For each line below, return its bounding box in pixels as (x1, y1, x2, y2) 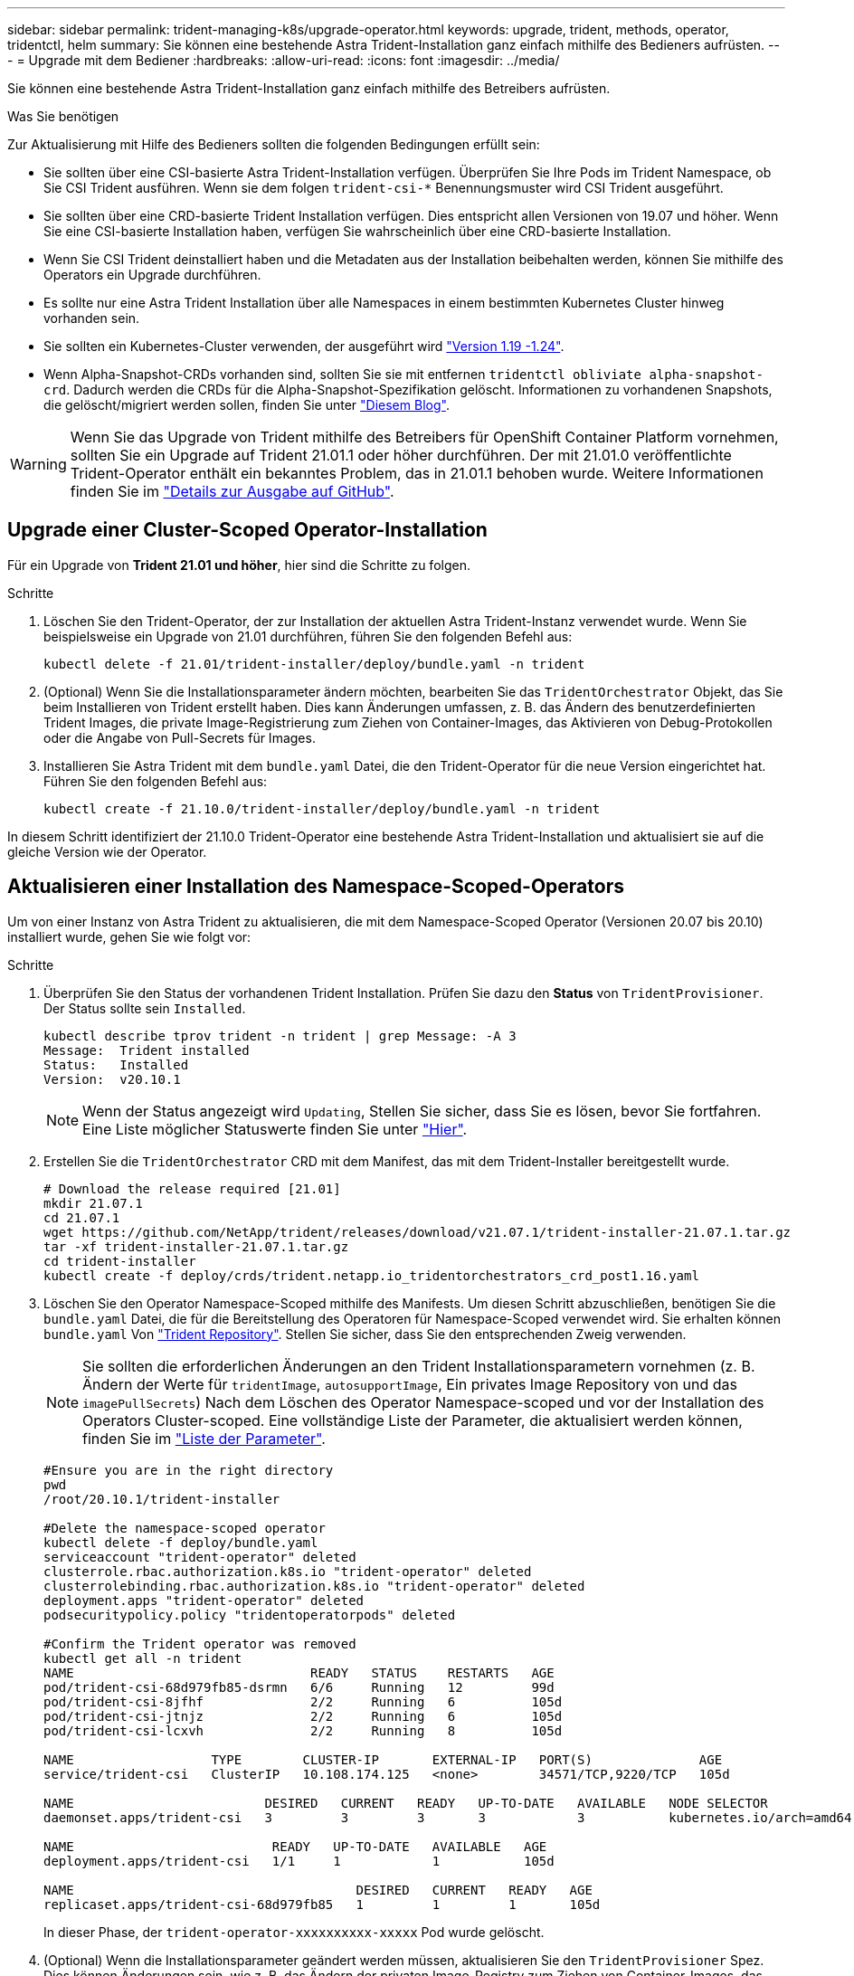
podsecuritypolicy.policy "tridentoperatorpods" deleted (43, 1607, 456, 1622)
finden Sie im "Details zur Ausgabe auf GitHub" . (70, 482, 394, 500)
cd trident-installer (43, 1253, 196, 1268)
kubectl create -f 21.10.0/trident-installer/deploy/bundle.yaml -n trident (43, 801, 601, 816)
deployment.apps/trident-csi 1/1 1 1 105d (43, 1853, 555, 1868)
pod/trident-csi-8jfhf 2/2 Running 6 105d (43, 1694, 563, 1709)
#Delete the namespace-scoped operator (43, 1520, 326, 1535)
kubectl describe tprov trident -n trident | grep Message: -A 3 (43, 1028, 517, 1043)
